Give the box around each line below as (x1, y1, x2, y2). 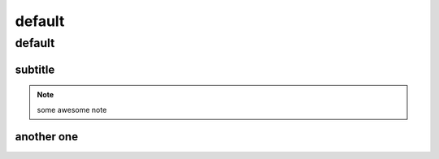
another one (15, 130, 79, 144)
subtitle (15, 62, 55, 76)
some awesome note (37, 105, 107, 114)
